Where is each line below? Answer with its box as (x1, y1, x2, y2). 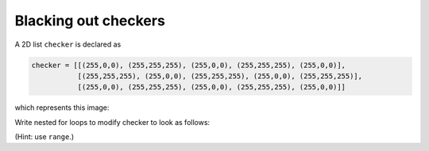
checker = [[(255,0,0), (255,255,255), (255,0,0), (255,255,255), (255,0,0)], (31, 60, 346, 70)
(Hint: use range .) (14, 132, 75, 142)
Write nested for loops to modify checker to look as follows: (14, 117, 211, 126)
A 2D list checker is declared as (14, 40, 122, 49)
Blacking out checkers (14, 12, 166, 29)
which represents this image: (14, 103, 110, 112)
